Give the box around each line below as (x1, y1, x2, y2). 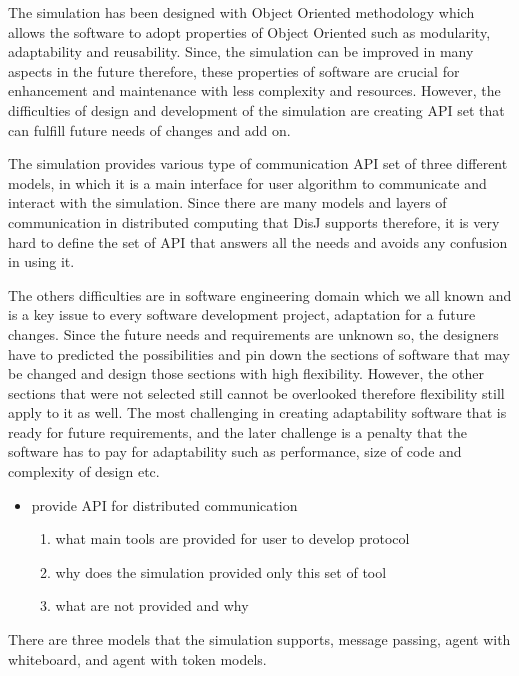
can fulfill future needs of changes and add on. (8, 119, 291, 140)
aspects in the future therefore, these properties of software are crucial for (8, 60, 460, 81)
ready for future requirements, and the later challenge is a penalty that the (8, 421, 467, 442)
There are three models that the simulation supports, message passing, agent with (8, 629, 511, 650)
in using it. (8, 251, 75, 272)
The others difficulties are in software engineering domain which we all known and (8, 284, 512, 305)
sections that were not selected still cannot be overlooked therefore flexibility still (8, 382, 505, 403)
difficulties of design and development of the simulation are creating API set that (8, 99, 505, 120)
